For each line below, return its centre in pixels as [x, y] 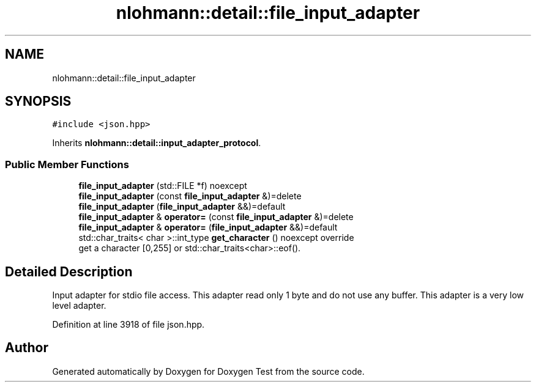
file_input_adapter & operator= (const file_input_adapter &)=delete [216, 217]
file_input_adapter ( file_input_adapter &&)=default [182, 207]
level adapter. [79, 306]
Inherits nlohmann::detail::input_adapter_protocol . [157, 143]
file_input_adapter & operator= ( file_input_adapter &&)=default [208, 227]
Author [27, 348]
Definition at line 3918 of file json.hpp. [128, 325]
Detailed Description [69, 271]
